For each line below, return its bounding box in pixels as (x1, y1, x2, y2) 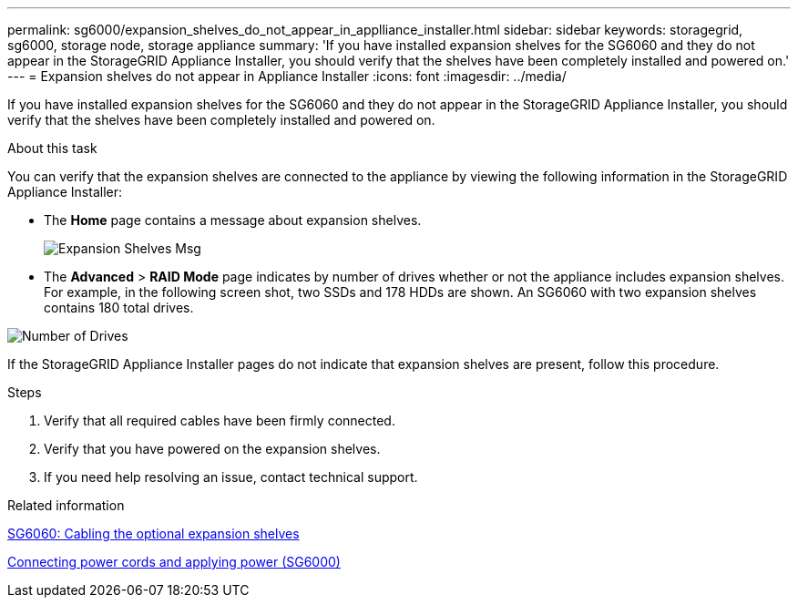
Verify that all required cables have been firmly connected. (44, 413, 395, 428)
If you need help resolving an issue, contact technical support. (44, 469, 418, 485)
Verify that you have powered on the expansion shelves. (44, 441, 381, 456)
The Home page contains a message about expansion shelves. (44, 212, 422, 228)
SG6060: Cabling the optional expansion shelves (7, 526, 300, 541)
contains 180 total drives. (44, 300, 194, 315)
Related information (7, 497, 125, 513)
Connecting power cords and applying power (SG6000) (7, 554, 341, 569)
